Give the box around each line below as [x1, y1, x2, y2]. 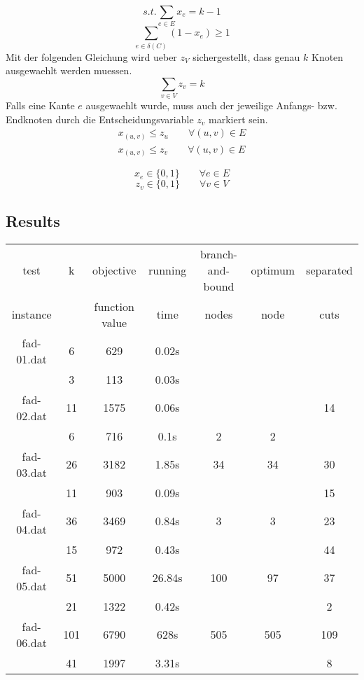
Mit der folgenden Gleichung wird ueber [6, 49, 177, 64]
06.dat [16, 634, 47, 651]
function [94, 298, 134, 314]
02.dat [16, 407, 47, 424]
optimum [251, 261, 295, 278]
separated [306, 261, 353, 278]
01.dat [16, 350, 47, 367]
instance [11, 306, 52, 323]
